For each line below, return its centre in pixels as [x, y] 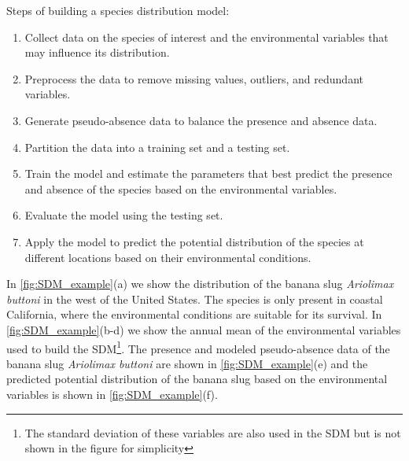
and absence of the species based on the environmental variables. [181, 188]
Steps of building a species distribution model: [118, 10]
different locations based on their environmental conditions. [168, 257]
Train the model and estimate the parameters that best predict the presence [208, 173]
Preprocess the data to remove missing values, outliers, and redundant [194, 78]
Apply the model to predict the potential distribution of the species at [194, 241]
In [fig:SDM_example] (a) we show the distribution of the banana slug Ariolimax [200, 284]
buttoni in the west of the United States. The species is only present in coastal [195, 299]
